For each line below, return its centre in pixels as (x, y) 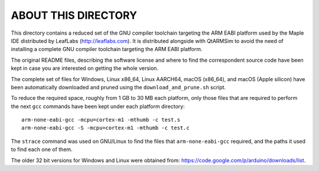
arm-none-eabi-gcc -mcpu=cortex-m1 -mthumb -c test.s (101, 120)
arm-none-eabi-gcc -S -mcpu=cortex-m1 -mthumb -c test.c (106, 128)
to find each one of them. (42, 149)
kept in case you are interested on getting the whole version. (85, 68)
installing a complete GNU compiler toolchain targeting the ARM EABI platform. (107, 49)
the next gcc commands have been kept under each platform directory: (98, 106)
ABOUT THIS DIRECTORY (74, 15)
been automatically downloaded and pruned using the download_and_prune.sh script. (118, 87)
